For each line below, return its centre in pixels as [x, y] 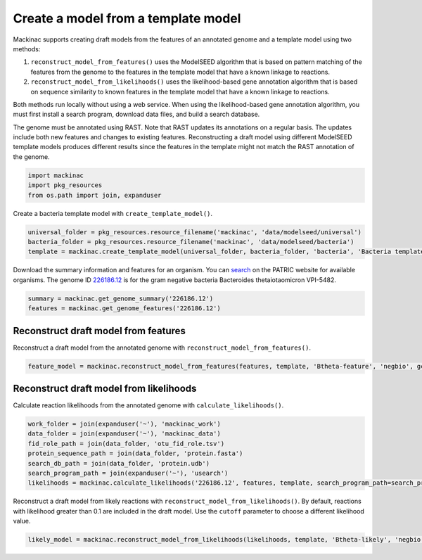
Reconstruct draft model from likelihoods [105, 388]
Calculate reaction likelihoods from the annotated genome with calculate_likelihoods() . [148, 405]
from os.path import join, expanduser [95, 195]
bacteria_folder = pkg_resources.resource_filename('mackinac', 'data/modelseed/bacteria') [191, 242]
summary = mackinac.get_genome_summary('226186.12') [121, 298]
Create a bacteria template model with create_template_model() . [113, 213]
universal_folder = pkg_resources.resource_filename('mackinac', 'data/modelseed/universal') [195, 232]
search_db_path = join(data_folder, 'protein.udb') [119, 463]
